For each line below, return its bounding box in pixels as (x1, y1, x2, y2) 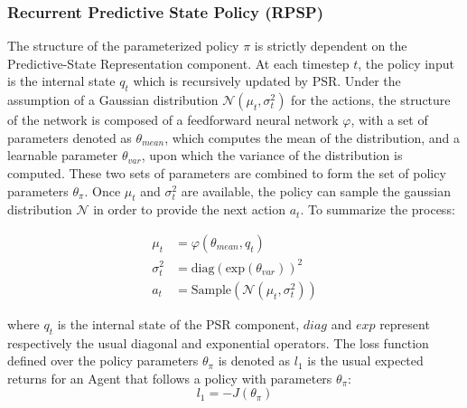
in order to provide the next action (93, 200, 286, 219)
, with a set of (350, 110, 428, 129)
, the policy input (358, 53, 454, 72)
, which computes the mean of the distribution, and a (164, 128, 461, 147)
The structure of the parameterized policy (7, 36, 239, 55)
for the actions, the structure (291, 90, 451, 109)
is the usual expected (307, 351, 424, 370)
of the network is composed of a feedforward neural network (7, 110, 339, 129)
